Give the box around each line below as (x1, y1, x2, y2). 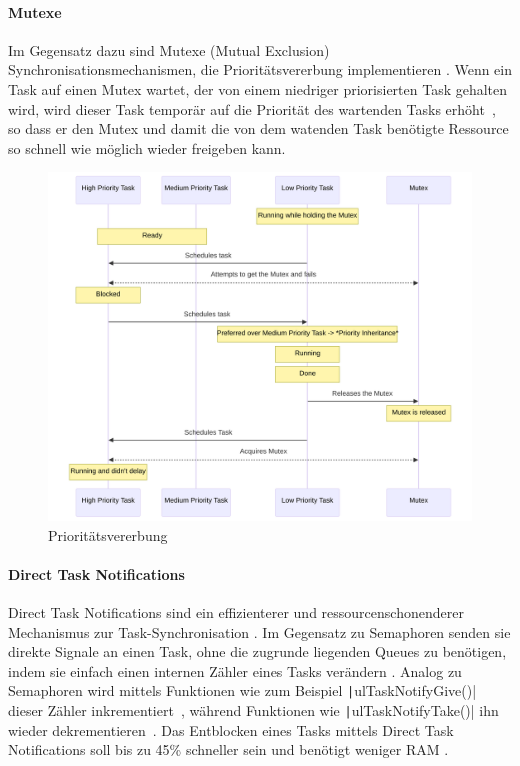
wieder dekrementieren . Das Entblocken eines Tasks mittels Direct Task (8, 719, 454, 740)
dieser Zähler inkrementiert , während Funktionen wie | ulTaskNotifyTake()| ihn (8, 700, 499, 721)
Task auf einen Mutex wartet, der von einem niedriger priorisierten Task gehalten (8, 78, 508, 99)
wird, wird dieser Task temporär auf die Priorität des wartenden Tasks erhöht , (8, 98, 496, 119)
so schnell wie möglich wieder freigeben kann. (8, 137, 286, 158)
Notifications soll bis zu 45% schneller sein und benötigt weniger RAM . (8, 739, 449, 760)
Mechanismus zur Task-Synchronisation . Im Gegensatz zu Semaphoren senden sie (8, 621, 511, 642)
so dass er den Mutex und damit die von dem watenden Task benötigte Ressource (8, 118, 509, 139)
